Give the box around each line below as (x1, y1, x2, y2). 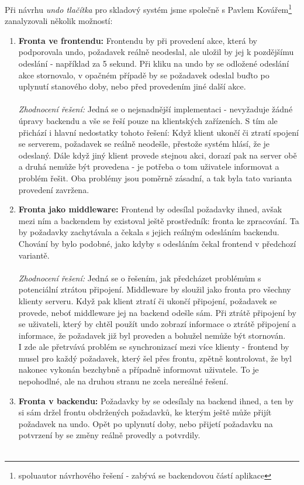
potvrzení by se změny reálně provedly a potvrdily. (18, 429, 201, 441)
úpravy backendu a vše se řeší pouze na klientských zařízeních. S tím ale (18, 115, 278, 126)
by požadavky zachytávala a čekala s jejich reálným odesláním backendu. (18, 226, 279, 238)
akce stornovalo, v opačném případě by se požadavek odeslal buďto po (18, 68, 270, 81)
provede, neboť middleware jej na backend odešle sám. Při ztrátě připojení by (18, 306, 296, 318)
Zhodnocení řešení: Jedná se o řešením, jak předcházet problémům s (18, 271, 261, 284)
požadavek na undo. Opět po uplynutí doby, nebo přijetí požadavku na (18, 417, 273, 429)
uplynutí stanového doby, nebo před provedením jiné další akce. (18, 80, 246, 92)
